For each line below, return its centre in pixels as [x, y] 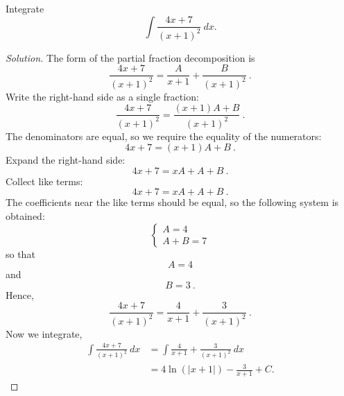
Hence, [20, 294]
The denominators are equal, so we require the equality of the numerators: [164, 136]
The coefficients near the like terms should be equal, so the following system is [172, 202]
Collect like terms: [44, 181]
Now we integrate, [44, 333]
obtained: [25, 215]
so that [20, 253]
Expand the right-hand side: [66, 160]
